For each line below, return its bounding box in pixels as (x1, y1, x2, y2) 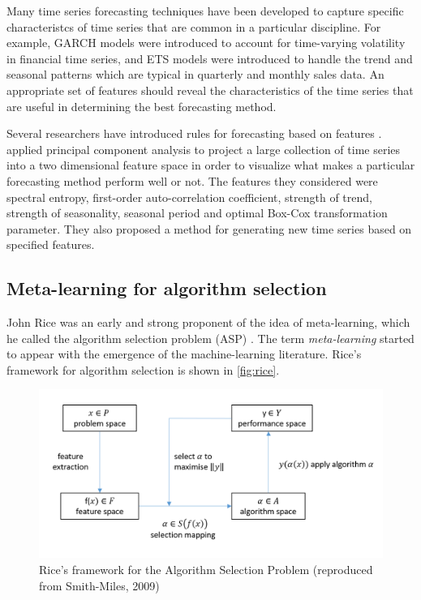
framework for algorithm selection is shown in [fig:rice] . (6, 361, 280, 378)
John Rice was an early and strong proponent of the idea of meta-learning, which (6, 314, 410, 331)
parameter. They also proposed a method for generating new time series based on (6, 220, 412, 237)
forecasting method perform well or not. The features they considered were (6, 172, 378, 189)
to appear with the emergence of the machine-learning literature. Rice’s (6, 345, 362, 362)
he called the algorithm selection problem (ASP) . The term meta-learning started (6, 329, 415, 346)
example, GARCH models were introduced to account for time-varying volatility (6, 34, 406, 51)
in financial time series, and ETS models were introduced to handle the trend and (6, 49, 413, 66)
